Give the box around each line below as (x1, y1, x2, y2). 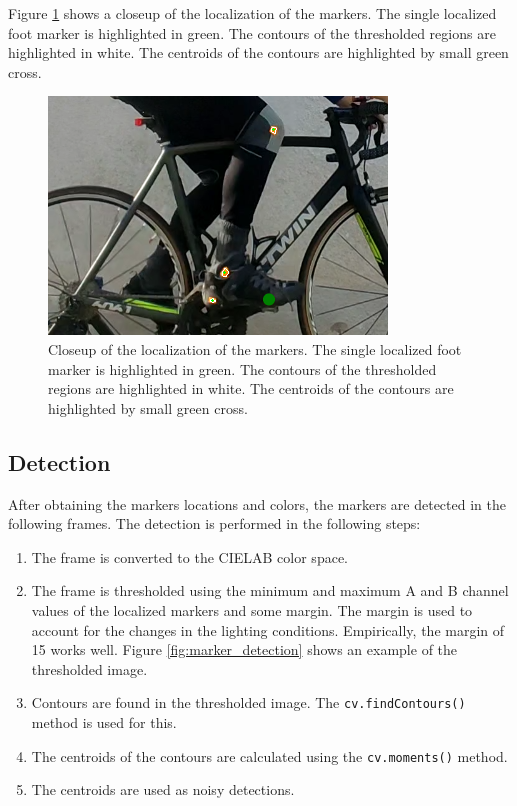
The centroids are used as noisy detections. (31, 779, 295, 800)
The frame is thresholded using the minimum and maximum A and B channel (31, 580, 509, 601)
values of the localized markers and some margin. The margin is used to (31, 599, 473, 620)
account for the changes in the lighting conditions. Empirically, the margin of (31, 619, 505, 640)
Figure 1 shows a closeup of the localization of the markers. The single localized (8, 3, 497, 23)
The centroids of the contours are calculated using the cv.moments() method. (31, 745, 508, 766)
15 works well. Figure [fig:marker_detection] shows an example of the (31, 639, 458, 660)
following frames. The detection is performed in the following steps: (8, 513, 421, 534)
